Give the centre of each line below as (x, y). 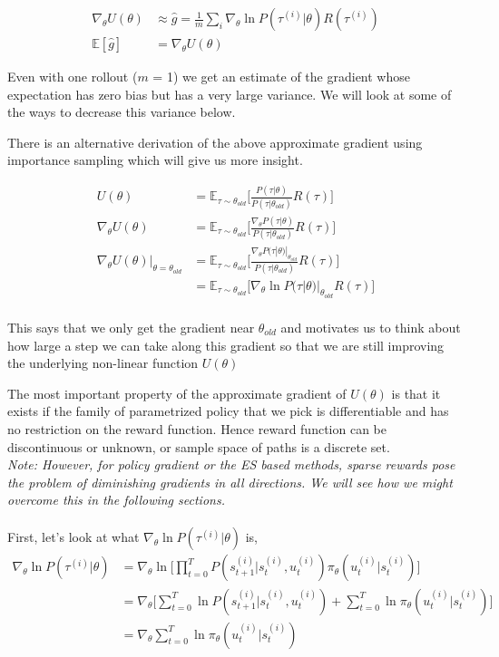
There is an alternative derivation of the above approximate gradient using (215, 142)
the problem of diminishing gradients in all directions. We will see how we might (230, 482)
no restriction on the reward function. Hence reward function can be (197, 428)
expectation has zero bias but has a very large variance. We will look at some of (230, 94)
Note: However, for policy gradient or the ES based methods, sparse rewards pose (231, 464)
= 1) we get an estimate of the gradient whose (281, 77)
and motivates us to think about (371, 327)
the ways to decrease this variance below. (122, 112)
